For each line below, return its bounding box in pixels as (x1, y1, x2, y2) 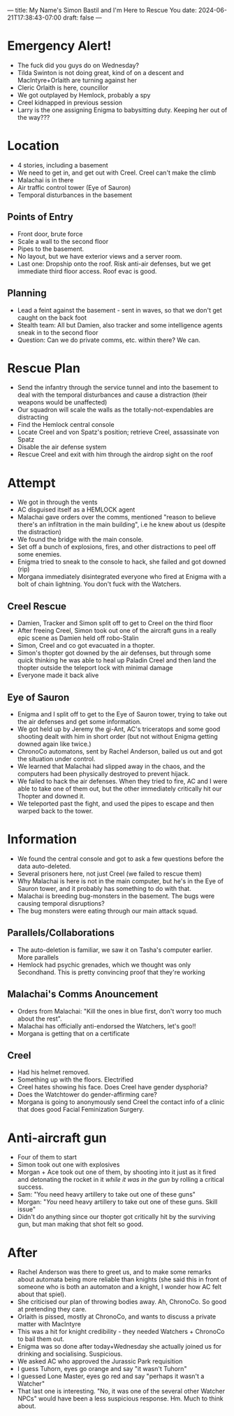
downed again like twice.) (17, 740, 92, 748)
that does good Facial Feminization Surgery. (17, 1105, 145, 1114)
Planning (7, 287, 47, 299)
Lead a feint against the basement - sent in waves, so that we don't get (17, 306, 222, 314)
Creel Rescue (7, 600, 67, 612)
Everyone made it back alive (17, 671, 99, 679)
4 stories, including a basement (17, 161, 108, 169)
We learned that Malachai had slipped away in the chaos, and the (17, 762, 205, 770)
